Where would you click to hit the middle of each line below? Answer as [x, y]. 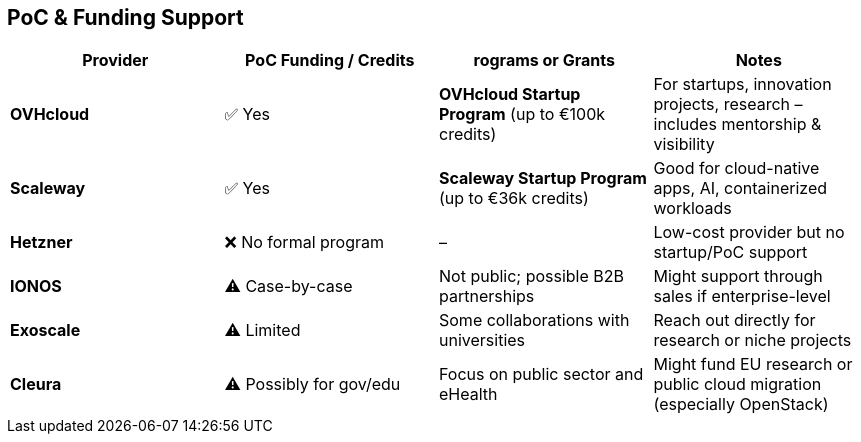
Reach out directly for [734, 320]
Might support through [738, 276]
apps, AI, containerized [740, 188]
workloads [692, 208]
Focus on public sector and [541, 374]
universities [482, 340]
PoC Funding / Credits [330, 60]
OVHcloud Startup [510, 94]
